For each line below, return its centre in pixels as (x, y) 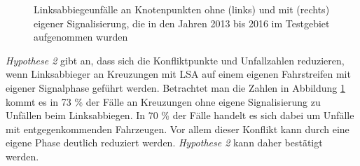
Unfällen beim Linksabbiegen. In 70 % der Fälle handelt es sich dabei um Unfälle (180, 115)
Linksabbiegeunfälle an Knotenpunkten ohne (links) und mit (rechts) (182, 9)
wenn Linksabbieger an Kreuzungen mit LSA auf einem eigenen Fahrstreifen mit (178, 74)
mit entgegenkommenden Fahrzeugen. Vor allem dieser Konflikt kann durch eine (178, 129)
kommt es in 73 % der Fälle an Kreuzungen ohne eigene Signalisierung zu (163, 101)
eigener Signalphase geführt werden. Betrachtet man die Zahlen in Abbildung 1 (176, 87)
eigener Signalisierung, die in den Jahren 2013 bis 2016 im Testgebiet (182, 23)
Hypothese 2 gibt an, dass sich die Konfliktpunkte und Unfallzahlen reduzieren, (175, 60)
